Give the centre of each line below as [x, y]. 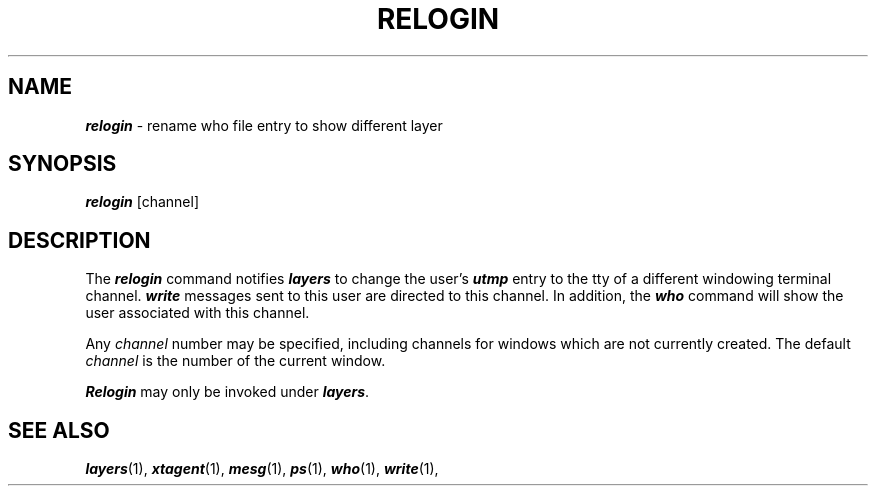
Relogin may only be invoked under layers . [227, 392]
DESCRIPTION [79, 240]
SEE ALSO [59, 430]
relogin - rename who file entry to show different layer [264, 125]
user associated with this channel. [197, 313]
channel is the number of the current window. [235, 361]
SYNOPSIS [62, 164]
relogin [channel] [142, 202]
